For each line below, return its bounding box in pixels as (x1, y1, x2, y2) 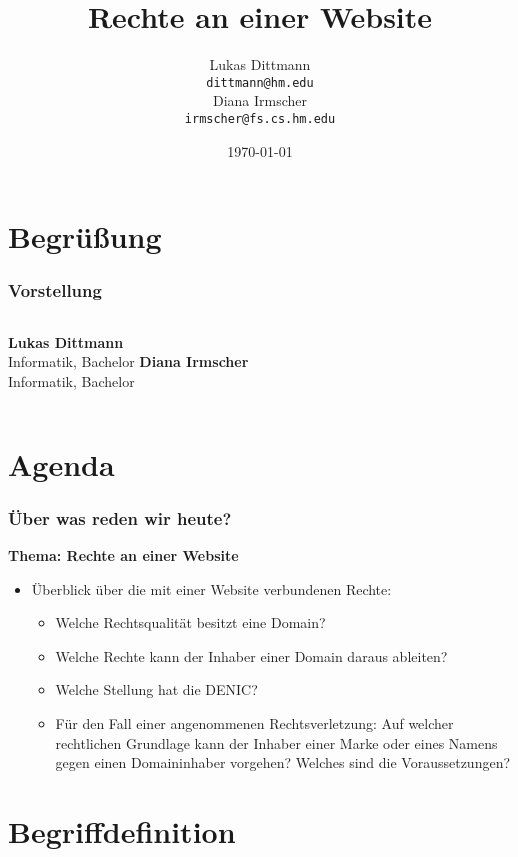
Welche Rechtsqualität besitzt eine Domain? (55, 612, 326, 633)
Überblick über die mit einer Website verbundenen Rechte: (31, 578, 392, 599)
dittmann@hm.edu (206, 75, 314, 90)
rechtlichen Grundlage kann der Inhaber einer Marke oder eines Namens (55, 732, 498, 753)
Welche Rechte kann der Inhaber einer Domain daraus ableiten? (55, 645, 448, 666)
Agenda (8, 443, 115, 484)
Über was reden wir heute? (8, 505, 232, 530)
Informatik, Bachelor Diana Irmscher (8, 351, 249, 372)
